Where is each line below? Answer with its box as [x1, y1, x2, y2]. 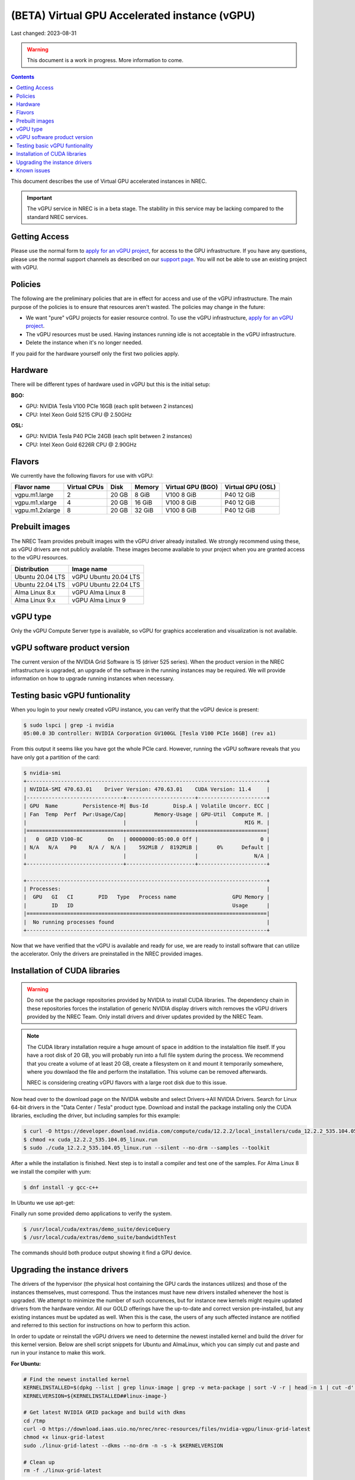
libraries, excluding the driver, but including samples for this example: [11, 1112, 180, 1119]
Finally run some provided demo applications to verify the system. [11, 1209, 172, 1217]
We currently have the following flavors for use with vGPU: [11, 472, 154, 479]
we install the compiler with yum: [11, 1168, 92, 1175]
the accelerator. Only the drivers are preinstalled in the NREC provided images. [11, 950, 204, 957]
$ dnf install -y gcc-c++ [23, 1184, 99, 1191]
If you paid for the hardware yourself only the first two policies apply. [11, 350, 180, 357]
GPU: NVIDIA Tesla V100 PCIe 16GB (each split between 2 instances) [25, 403, 193, 410]
